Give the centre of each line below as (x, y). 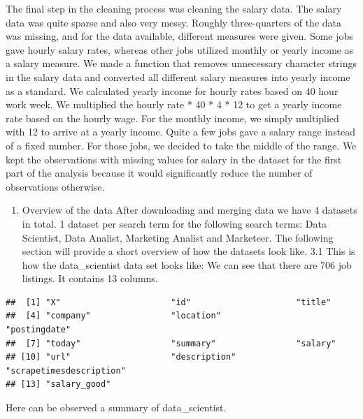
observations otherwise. (55, 186)
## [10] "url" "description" (121, 357)
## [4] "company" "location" (113, 316)
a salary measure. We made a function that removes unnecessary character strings (181, 63)
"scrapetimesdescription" (66, 370)
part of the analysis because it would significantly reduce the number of (159, 173)
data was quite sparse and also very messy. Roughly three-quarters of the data (174, 22)
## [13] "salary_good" (58, 384)
